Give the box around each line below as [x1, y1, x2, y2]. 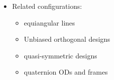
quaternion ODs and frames [24, 67, 108, 77]
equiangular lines [24, 17, 75, 27]
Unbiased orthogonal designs [24, 34, 111, 44]
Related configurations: [12, 1, 82, 11]
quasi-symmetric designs [24, 50, 97, 60]
